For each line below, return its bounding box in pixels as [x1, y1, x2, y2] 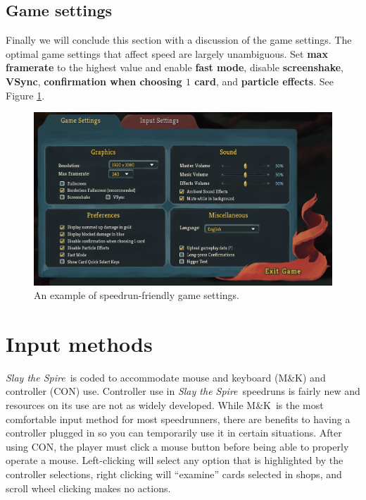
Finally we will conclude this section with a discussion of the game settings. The [6, 32, 352, 47]
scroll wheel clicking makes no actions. [6, 480, 171, 495]
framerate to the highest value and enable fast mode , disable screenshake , [6, 60, 343, 75]
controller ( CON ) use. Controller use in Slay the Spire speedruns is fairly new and [6, 384, 360, 398]
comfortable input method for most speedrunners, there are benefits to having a [6, 411, 351, 426]
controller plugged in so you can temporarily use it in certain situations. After [6, 425, 342, 440]
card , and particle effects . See [194, 73, 334, 88]
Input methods [6, 329, 153, 358]
